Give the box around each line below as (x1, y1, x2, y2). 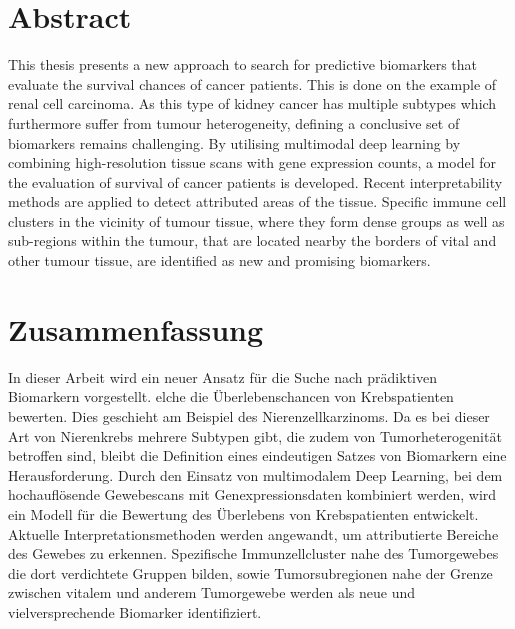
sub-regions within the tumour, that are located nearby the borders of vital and (8, 230, 497, 251)
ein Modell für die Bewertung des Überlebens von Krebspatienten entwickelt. (8, 503, 479, 524)
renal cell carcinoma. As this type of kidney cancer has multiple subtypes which (8, 93, 497, 114)
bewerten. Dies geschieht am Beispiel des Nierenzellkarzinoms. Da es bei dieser (8, 405, 490, 426)
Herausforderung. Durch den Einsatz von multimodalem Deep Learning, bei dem (8, 464, 503, 485)
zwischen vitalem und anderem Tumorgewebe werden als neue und (8, 582, 416, 603)
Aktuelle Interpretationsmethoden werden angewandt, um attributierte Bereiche (8, 523, 499, 544)
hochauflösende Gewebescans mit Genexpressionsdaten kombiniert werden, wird (8, 484, 497, 505)
